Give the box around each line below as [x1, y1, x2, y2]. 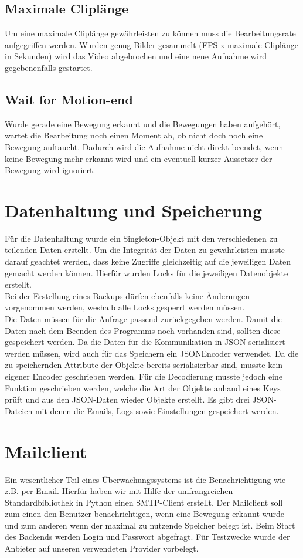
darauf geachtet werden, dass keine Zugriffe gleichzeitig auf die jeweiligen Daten [5, 255, 291, 268]
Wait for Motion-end [5, 90, 133, 108]
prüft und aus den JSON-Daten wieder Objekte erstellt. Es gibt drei [5, 393, 250, 405]
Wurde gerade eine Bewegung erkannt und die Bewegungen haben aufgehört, [5, 117, 281, 130]
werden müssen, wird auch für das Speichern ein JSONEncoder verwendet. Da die [5, 347, 299, 359]
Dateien [5, 404, 33, 417]
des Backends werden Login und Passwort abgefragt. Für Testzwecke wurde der [5, 530, 290, 543]
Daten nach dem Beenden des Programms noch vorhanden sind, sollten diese [5, 324, 281, 336]
